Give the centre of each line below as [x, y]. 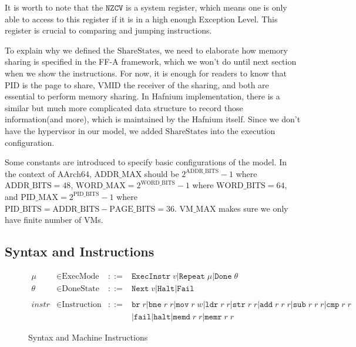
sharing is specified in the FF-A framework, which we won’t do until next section [151, 61]
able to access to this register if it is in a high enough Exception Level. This [141, 19]
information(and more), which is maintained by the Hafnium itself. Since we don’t [153, 119]
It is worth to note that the [54, 7]
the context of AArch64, [48, 173]
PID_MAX [40, 197]
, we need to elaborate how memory [224, 50]
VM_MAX [198, 209]
